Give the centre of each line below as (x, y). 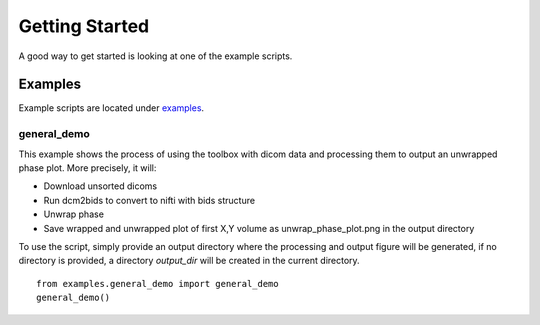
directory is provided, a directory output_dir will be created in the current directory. (189, 261)
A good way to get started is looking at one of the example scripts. (155, 56)
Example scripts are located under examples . (111, 108)
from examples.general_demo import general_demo (157, 283)
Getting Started (84, 26)
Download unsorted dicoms (100, 186)
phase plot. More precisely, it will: (87, 167)
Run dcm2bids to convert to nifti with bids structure (149, 200)
